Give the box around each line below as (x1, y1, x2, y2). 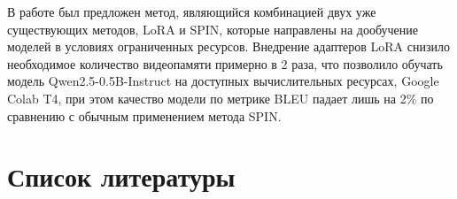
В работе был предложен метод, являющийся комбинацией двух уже (7, 3, 376, 20)
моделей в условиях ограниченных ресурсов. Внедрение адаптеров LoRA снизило (7, 37, 450, 56)
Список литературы (7, 158, 236, 195)
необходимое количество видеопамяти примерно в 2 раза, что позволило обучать (7, 54, 443, 73)
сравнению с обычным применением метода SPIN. (7, 106, 282, 125)
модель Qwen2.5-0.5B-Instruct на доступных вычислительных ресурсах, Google (7, 72, 439, 90)
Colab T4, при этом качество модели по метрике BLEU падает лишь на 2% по (7, 88, 434, 107)
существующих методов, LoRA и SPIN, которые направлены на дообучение (7, 19, 418, 38)
